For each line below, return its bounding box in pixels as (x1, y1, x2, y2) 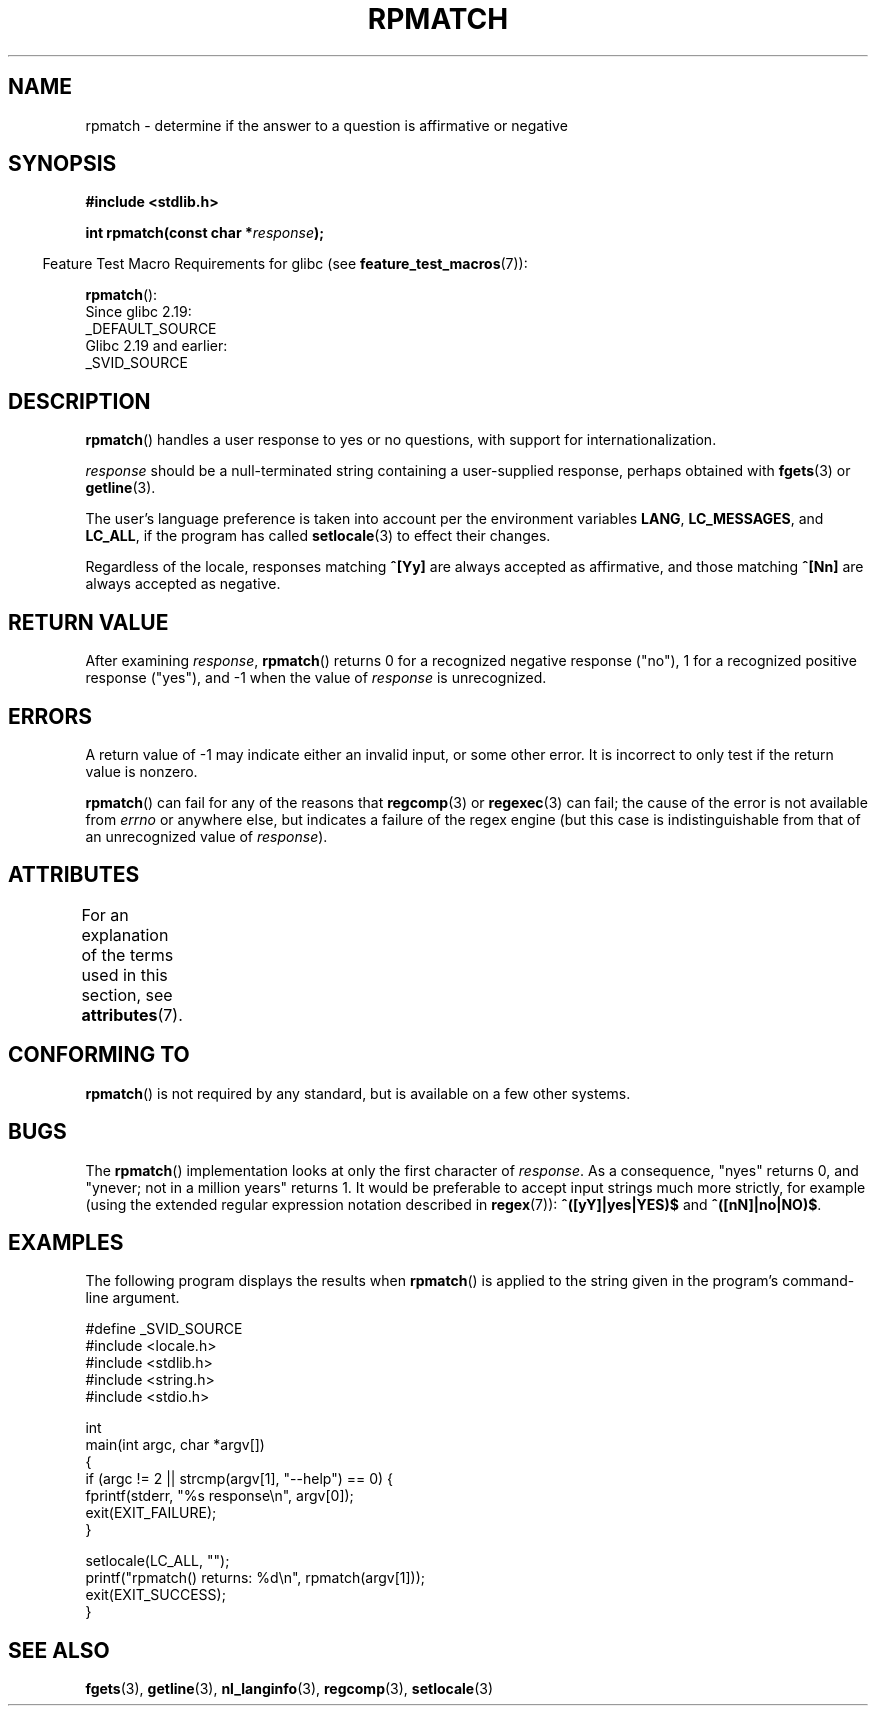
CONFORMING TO (8, 1042, 190, 1068)
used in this (81, 964, 168, 985)
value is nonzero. (85, 762, 198, 780)
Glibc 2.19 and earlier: (85, 337, 228, 355)
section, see (81, 984, 173, 1005)
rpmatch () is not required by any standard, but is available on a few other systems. (85, 1084, 631, 1102)
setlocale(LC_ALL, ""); (85, 1552, 230, 1570)
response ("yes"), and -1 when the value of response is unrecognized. (85, 669, 547, 687)
